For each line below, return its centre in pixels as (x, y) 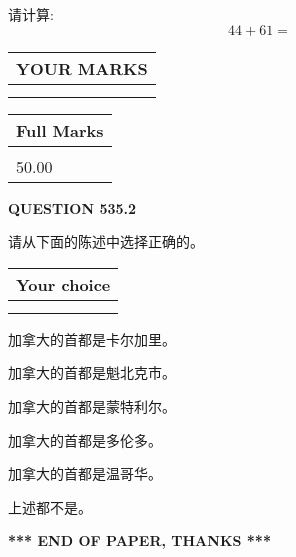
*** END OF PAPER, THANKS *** (139, 540)
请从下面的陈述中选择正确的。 (106, 241)
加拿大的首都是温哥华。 (85, 473)
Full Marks (60, 130)
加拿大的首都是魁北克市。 (92, 372)
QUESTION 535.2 (72, 207)
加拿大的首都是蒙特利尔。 (92, 405)
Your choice (63, 284)
